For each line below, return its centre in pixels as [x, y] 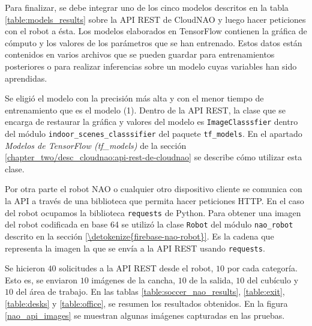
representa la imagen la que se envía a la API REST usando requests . [135, 248]
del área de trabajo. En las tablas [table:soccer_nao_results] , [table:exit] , [150, 291]
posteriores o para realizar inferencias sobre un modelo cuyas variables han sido [151, 66]
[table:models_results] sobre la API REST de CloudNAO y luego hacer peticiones [155, 19]
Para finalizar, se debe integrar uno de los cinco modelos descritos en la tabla [147, 7]
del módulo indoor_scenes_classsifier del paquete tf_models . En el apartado [154, 133]
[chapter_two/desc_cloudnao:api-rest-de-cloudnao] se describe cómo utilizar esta [154, 157]
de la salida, [211, 279]
